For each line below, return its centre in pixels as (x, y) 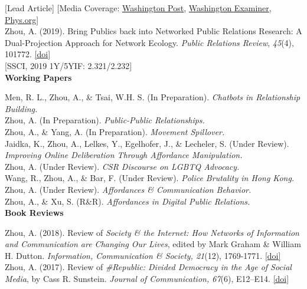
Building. (21, 108)
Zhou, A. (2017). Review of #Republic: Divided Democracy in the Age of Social (148, 267)
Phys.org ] (22, 19)
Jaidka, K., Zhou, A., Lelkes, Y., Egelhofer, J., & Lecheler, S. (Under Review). (147, 143)
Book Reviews (34, 213)
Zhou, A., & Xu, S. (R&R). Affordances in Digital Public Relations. (128, 201)
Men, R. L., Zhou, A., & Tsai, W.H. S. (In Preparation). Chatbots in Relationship (153, 97)
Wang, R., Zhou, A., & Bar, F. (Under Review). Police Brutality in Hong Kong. (150, 178)
